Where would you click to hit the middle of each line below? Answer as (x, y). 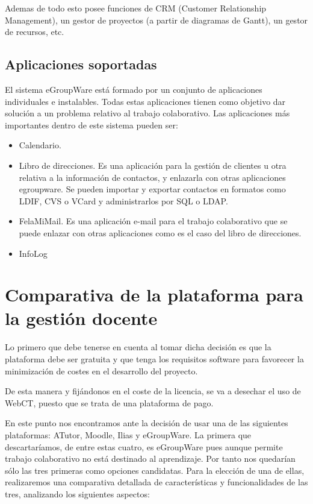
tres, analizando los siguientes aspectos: (77, 493)
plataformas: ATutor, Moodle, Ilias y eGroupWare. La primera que (128, 434)
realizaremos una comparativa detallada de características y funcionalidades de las (156, 482)
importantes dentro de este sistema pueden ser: (91, 124)
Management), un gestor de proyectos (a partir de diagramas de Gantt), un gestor (156, 20)
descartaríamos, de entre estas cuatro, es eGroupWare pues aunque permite (144, 446)
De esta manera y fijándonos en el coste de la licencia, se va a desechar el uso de (153, 391)
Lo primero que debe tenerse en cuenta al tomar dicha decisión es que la (138, 347)
